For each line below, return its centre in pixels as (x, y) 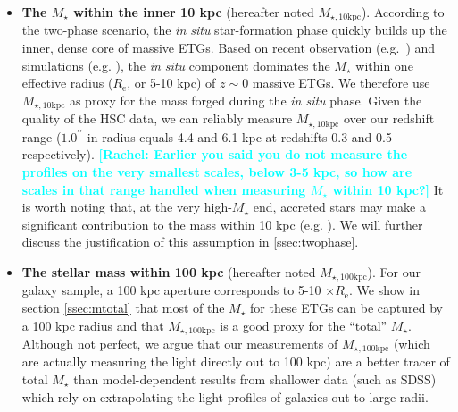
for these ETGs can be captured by (346, 307)
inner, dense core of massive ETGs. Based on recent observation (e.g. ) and (229, 48)
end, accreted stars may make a (339, 207)
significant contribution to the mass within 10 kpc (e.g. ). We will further (222, 224)
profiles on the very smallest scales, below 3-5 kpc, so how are (217, 171)
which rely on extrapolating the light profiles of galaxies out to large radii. (225, 396)
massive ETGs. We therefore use (341, 83)
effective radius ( (67, 83)
